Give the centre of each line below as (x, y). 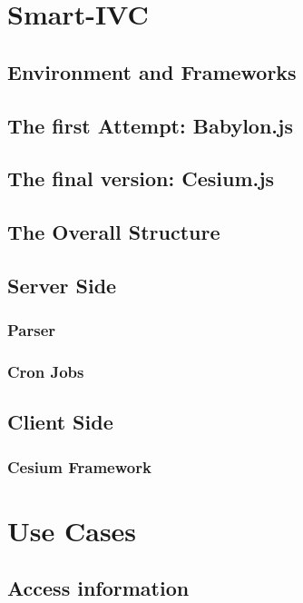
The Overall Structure (114, 232)
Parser (32, 330)
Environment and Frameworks (152, 71)
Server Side (62, 285)
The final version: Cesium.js (141, 178)
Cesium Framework (79, 466)
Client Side (60, 422)
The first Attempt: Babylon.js (150, 125)
